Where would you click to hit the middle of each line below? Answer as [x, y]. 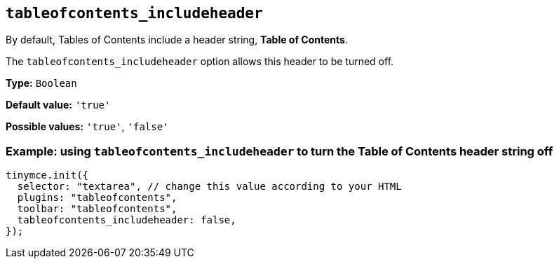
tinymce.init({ [47, 175]
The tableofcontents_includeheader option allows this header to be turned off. [200, 62]
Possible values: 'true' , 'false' [87, 127]
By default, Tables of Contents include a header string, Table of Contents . [177, 40]
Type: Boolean [41, 83]
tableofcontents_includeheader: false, [127, 220]
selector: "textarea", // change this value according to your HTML [209, 187]
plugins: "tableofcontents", [97, 198]
